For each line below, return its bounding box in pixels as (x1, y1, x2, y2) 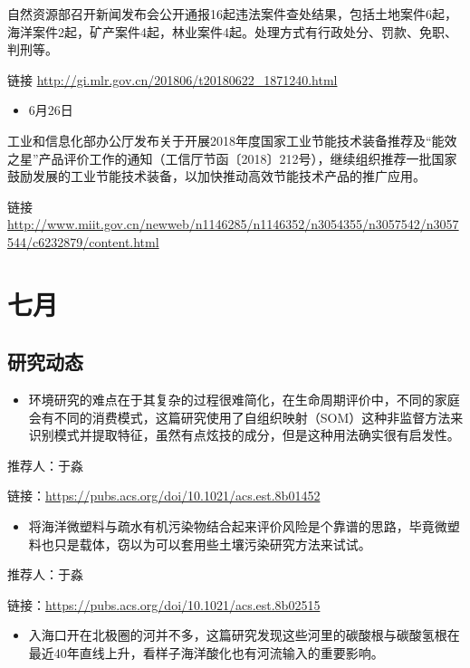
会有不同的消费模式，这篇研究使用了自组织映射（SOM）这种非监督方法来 (28, 407, 464, 426)
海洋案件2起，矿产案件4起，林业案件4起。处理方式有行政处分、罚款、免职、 (7, 22, 457, 41)
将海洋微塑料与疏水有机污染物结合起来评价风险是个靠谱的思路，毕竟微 (28, 517, 447, 536)
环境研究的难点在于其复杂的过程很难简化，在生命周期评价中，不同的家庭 (28, 390, 460, 409)
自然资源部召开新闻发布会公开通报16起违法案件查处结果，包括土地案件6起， (7, 5, 457, 23)
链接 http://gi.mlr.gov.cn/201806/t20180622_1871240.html (7, 70, 338, 89)
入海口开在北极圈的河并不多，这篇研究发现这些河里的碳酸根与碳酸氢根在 (28, 625, 460, 644)
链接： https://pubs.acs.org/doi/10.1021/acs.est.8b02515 (7, 595, 321, 614)
